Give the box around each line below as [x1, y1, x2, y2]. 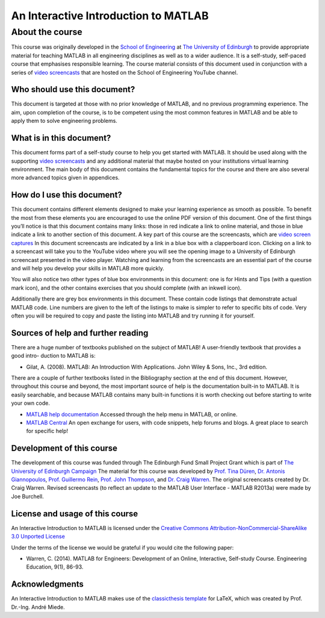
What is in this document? [11, 133, 111, 143]
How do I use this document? [11, 190, 123, 200]
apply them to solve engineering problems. [11, 117, 117, 125]
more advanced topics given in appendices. [11, 174, 120, 181]
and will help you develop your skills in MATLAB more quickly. [11, 264, 165, 272]
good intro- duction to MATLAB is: [11, 352, 96, 360]
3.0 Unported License [11, 533, 66, 540]
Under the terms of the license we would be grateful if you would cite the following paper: [11, 544, 234, 551]
